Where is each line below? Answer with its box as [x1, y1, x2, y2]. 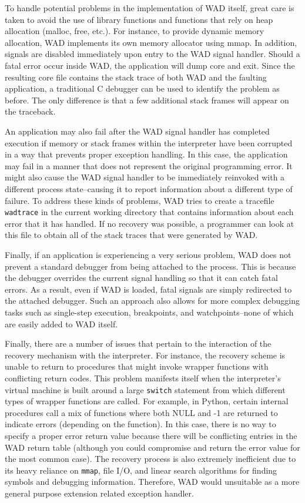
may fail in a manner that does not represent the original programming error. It [5, 159, 293, 172]
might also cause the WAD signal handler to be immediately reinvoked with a [5, 171, 285, 183]
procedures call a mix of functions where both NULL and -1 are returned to [5, 406, 278, 418]
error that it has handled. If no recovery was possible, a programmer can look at [5, 217, 294, 229]
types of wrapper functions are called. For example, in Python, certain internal [5, 395, 289, 407]
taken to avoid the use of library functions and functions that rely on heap [5, 13, 273, 25]
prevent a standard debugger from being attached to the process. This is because [5, 260, 296, 272]
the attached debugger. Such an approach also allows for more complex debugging [5, 294, 300, 307]
